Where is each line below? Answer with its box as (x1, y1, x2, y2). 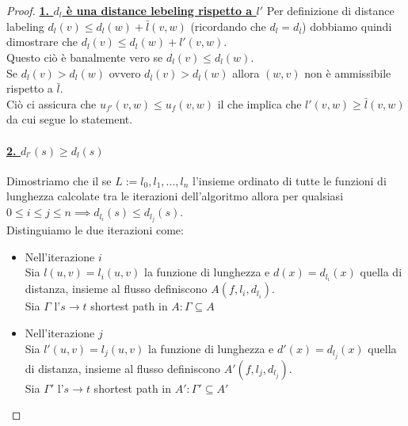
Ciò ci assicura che (6, 95, 97, 112)
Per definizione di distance (266, 2, 395, 18)
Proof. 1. (6, 2, 50, 18)
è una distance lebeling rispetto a (66, 2, 253, 18)
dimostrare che (6, 33, 78, 50)
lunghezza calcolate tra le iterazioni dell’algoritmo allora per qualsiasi (6, 188, 344, 204)
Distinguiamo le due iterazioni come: (6, 222, 184, 238)
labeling (6, 17, 44, 34)
